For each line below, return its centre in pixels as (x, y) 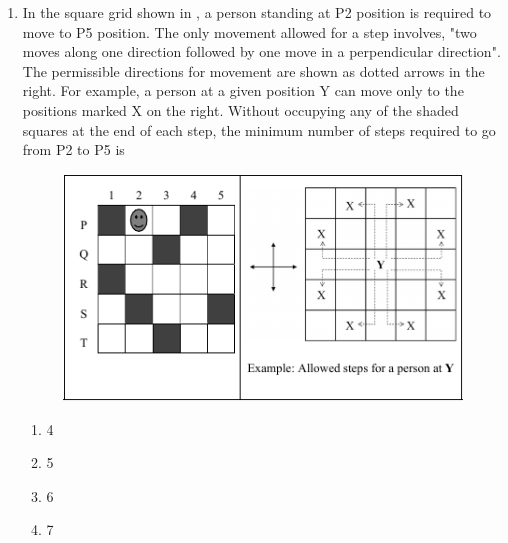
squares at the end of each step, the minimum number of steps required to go (259, 129)
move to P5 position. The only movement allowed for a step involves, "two (249, 31)
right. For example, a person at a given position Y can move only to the (243, 90)
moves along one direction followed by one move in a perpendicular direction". (261, 51)
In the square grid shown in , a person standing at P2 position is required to (257, 12)
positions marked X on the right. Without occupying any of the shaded (240, 109)
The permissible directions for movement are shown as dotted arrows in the (253, 70)
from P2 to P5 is (73, 149)
